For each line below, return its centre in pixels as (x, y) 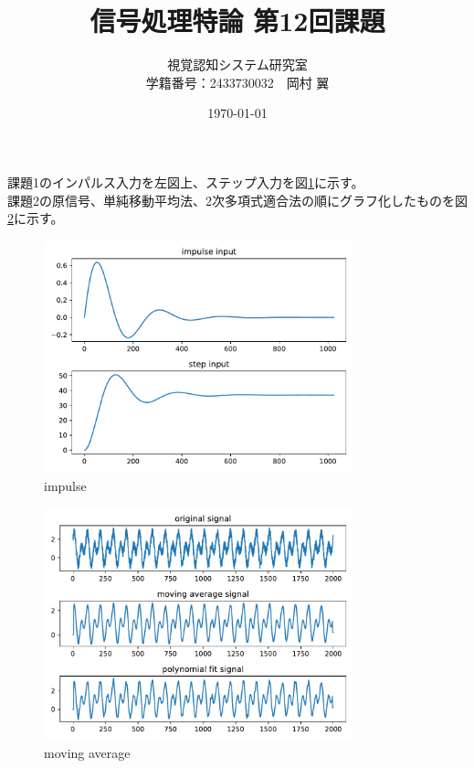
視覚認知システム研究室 (237, 64)
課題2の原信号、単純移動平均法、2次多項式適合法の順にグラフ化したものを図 (237, 200)
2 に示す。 (36, 218)
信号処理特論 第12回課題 (237, 21)
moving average (87, 753)
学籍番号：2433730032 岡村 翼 (237, 82)
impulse (65, 485)
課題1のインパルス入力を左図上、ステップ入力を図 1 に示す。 (186, 181)
